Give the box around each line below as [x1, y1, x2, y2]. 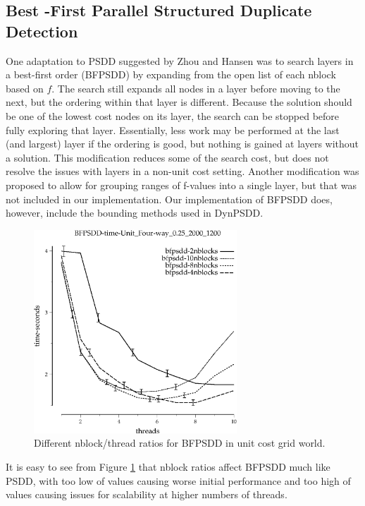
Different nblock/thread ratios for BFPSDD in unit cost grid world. [34, 435, 326, 450]
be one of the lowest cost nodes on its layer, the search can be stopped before [6, 108, 340, 123]
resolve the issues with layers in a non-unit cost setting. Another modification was [6, 164, 359, 179]
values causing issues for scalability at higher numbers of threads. [6, 487, 287, 502]
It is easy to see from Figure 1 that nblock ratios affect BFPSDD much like [6, 459, 330, 474]
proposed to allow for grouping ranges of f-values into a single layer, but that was [6, 177, 357, 192]
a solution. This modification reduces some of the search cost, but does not [6, 150, 329, 164]
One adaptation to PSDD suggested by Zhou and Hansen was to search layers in [6, 53, 354, 68]
